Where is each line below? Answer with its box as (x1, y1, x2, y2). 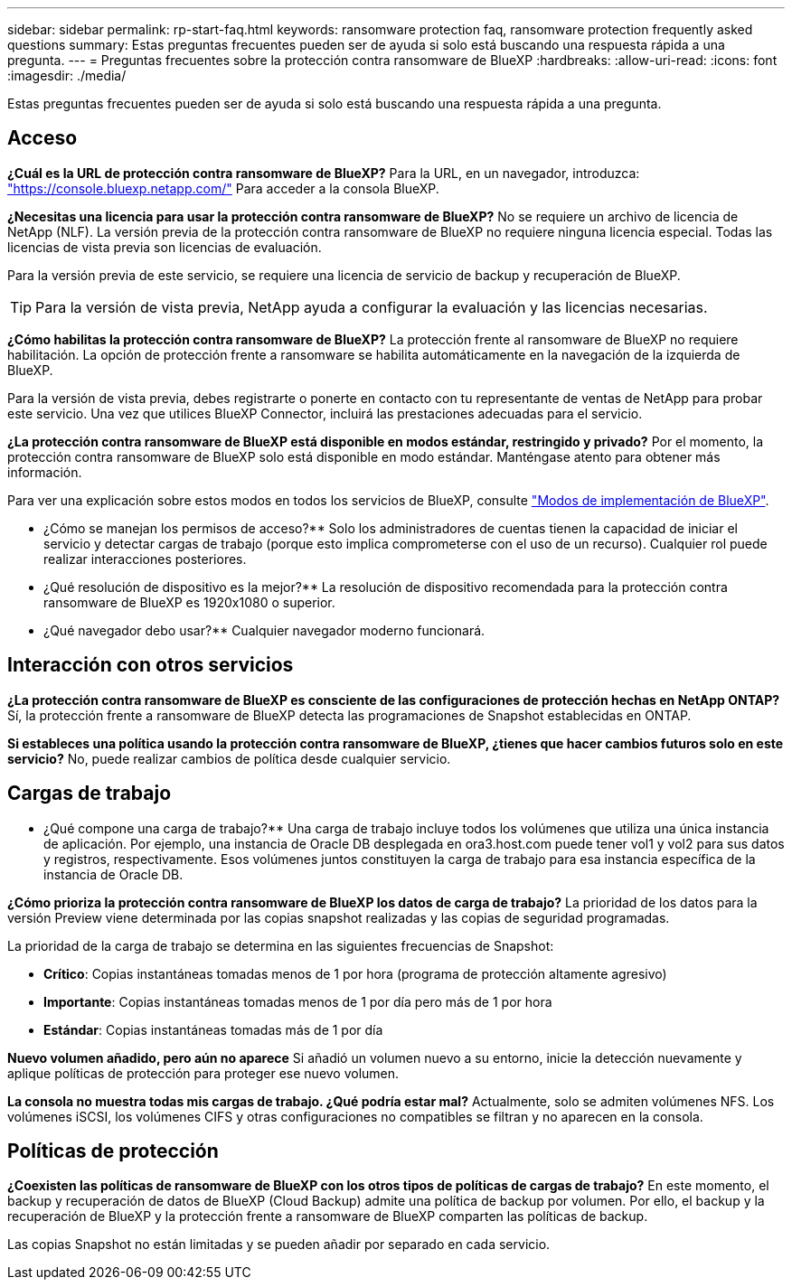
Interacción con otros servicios (7, 653, 294, 677)
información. (7, 464, 82, 480)
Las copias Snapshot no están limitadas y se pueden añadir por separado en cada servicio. (7, 1236, 551, 1253)
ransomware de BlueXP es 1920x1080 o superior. (43, 594, 335, 610)
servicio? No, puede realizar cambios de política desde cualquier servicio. (7, 750, 451, 766)
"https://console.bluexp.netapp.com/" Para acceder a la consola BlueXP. (7, 180, 439, 196)
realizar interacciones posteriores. (43, 550, 247, 567)
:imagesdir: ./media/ (7, 68, 127, 83)
